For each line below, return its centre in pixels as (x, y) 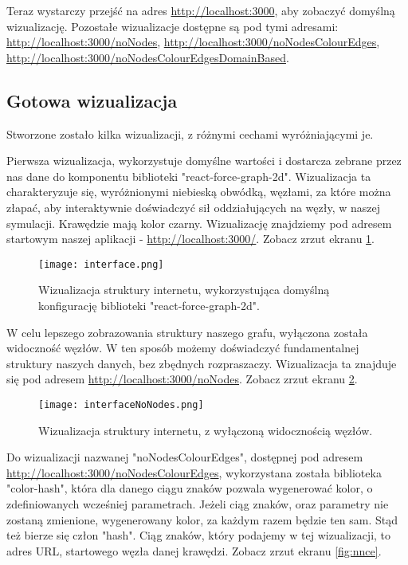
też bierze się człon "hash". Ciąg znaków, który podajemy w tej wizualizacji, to (199, 535)
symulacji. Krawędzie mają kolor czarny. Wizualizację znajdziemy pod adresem (199, 223)
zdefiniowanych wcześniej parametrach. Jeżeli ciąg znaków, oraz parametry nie (198, 503)
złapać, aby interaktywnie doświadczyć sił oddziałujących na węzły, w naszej (193, 207)
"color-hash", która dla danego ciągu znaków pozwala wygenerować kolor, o (190, 488)
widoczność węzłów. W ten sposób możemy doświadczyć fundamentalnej (183, 348)
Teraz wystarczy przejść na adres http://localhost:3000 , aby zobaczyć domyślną (201, 10)
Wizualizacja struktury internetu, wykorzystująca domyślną (184, 290)
